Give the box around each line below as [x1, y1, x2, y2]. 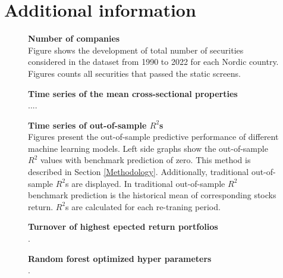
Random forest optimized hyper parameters [28, 252, 212, 264]
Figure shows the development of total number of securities [28, 43, 244, 56]
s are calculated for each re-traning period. [65, 200, 221, 213]
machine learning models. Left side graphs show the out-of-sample [28, 142, 268, 154]
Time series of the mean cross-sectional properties [28, 87, 238, 99]
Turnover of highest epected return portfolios [28, 220, 218, 233]
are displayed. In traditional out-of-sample [71, 177, 225, 189]
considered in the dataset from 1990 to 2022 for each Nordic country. [28, 55, 279, 68]
